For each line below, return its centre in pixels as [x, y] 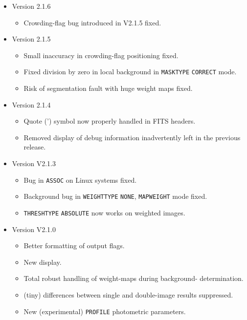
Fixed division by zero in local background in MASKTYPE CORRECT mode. [130, 72]
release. [35, 147]
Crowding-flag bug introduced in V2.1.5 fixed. [92, 22]
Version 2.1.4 [31, 104]
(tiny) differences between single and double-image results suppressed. [128, 294]
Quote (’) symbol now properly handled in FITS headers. [110, 121]
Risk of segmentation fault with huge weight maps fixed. [108, 88]
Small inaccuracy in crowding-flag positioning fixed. [101, 55]
